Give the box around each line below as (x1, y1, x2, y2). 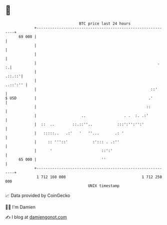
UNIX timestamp (87, 183, 120, 188)
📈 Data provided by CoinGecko (5, 192, 70, 198)
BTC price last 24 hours (79, 21, 131, 26)
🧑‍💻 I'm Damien (5, 204, 36, 210)
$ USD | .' (5, 95, 153, 101)
